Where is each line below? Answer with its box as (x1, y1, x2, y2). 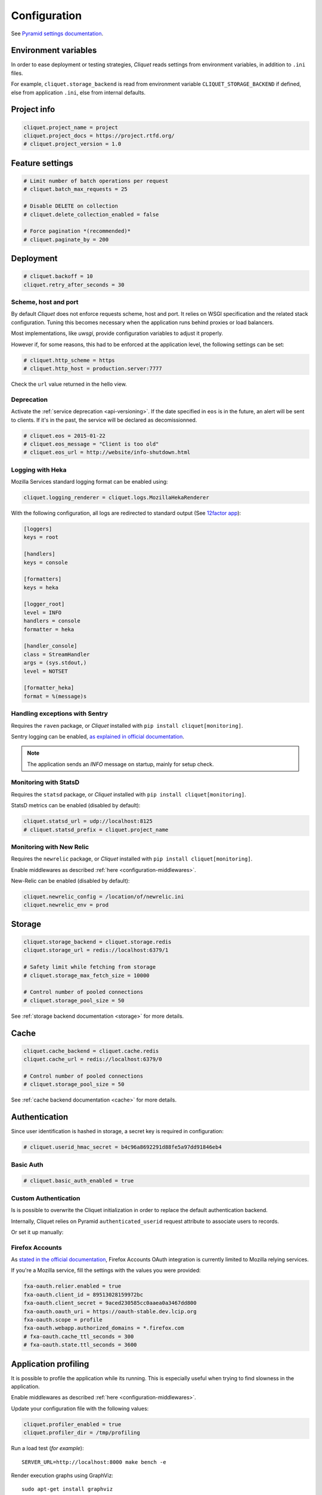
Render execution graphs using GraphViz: (11, 1472, 113, 1479)
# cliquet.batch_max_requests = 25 (23, 186, 128, 193)
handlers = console (23, 618, 80, 624)
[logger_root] (23, 601, 65, 608)
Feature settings (11, 158, 74, 168)
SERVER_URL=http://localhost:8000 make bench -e (21, 1459, 166, 1465)
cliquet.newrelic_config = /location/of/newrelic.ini (23, 893, 184, 900)
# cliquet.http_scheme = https (23, 356, 116, 364)
